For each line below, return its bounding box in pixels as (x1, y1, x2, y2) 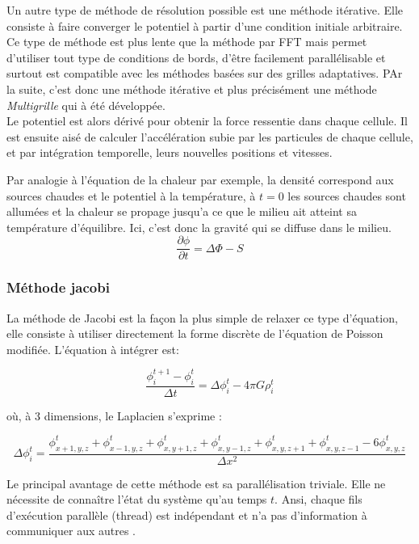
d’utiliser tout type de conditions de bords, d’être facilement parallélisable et (6, 48, 386, 65)
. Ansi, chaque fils (274, 491, 362, 508)
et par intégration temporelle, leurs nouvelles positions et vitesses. (6, 144, 333, 161)
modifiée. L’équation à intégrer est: (6, 340, 179, 357)
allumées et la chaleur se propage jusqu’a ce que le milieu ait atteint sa (6, 203, 357, 220)
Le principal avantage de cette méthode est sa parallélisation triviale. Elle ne (6, 474, 386, 491)
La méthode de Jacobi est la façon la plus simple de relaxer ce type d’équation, (6, 309, 398, 326)
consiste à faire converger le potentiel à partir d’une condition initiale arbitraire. (6, 17, 403, 34)
